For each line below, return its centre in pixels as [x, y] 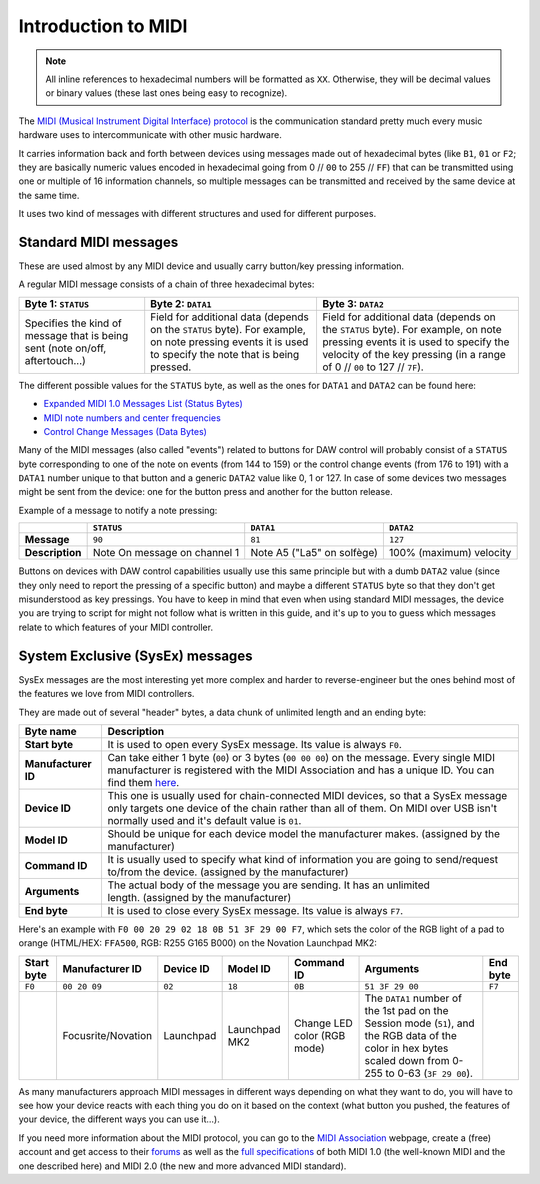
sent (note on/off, [65, 348]
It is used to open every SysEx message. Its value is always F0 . [254, 744]
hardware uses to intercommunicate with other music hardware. [150, 135]
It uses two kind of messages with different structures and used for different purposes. [197, 214]
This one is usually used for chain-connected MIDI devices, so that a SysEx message [307, 795]
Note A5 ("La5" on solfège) [314, 553]
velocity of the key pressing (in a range [414, 354]
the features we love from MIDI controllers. [106, 694]
